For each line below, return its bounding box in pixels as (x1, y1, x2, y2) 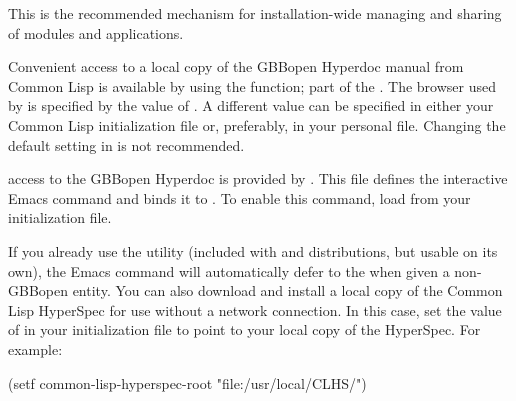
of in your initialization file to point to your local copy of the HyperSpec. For (8, 319, 481, 340)
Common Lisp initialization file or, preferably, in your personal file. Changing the (8, 114, 506, 135)
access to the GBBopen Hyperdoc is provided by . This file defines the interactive (8, 168, 508, 189)
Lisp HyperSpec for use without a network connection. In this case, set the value (8, 299, 502, 320)
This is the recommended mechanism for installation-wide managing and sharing (8, 3, 502, 23)
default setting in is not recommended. (8, 134, 245, 155)
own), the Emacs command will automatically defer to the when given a (8, 260, 450, 281)
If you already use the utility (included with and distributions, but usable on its (8, 240, 498, 261)
